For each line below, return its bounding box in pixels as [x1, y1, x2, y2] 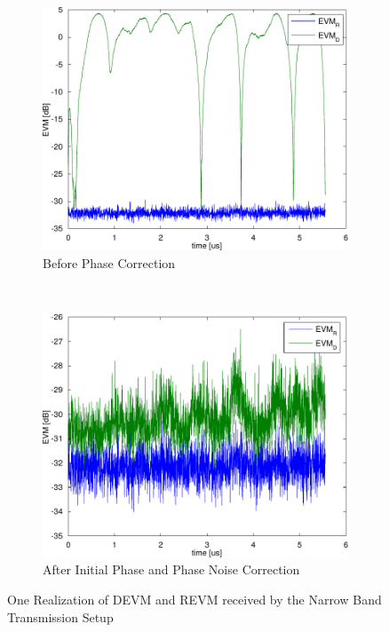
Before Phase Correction [43, 253, 176, 272]
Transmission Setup [7, 607, 114, 626]
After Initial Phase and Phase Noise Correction [43, 560, 300, 579]
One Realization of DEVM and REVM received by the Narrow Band [7, 589, 382, 608]
